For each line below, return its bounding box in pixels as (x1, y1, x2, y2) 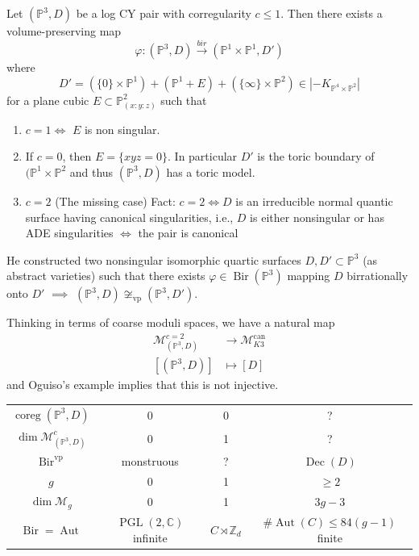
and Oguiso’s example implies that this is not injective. (6, 376, 279, 393)
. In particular (168, 148, 238, 165)
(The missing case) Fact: (55, 192, 176, 209)
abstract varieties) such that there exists (6, 267, 205, 284)
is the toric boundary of (257, 148, 375, 165)
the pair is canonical (138, 224, 239, 241)
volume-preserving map (6, 23, 122, 39)
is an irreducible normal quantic (235, 192, 393, 209)
